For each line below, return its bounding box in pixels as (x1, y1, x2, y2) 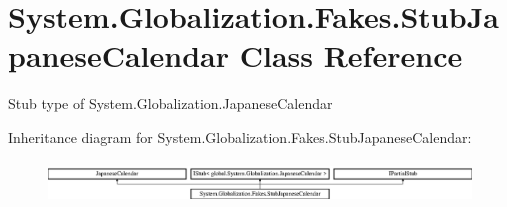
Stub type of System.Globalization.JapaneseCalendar (8, 93, 333, 114)
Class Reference (239, 35, 463, 76)
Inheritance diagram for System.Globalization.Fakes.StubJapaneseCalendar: (8, 126, 472, 147)
